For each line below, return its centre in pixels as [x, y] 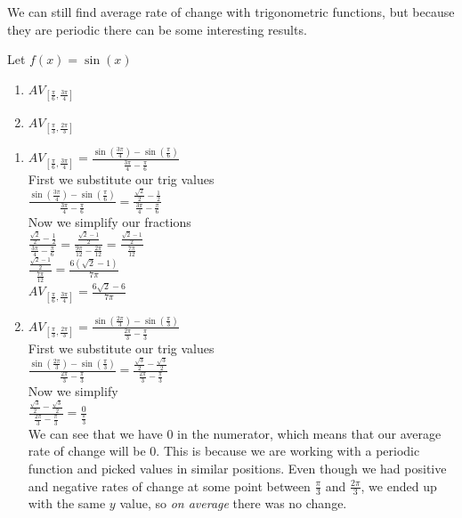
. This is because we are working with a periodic [288, 451]
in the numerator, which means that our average [309, 433]
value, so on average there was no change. [233, 503]
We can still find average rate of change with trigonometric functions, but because [231, 12]
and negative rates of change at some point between [169, 486]
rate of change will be [87, 451]
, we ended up [399, 486]
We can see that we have [95, 433]
